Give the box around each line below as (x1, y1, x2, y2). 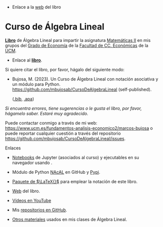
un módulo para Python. (12, 81, 61, 87)
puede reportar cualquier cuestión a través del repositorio (5, 130, 121, 136)
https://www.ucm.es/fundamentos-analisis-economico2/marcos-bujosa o (5, 125, 153, 131)
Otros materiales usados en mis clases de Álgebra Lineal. (12, 216, 127, 222)
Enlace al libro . (12, 57, 42, 63)
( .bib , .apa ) (12, 96, 35, 102)
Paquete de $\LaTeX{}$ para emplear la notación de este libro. (12, 178, 138, 185)
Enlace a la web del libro (12, 4, 61, 10)
